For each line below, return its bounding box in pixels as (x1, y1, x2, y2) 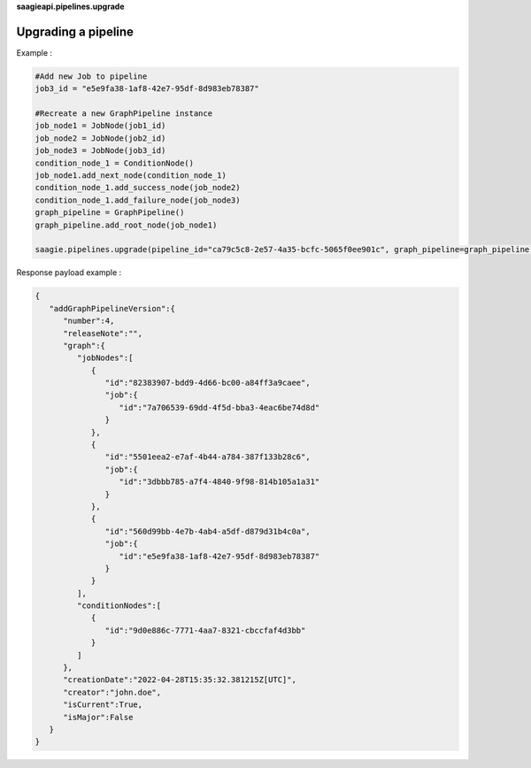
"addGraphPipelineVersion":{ (49, 303, 176, 313)
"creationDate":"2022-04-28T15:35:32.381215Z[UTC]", (63, 675, 296, 685)
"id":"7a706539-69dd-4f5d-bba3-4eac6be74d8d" (119, 403, 320, 412)
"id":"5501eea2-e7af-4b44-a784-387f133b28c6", (104, 452, 311, 462)
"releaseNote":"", (63, 328, 143, 338)
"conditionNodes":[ (76, 601, 162, 611)
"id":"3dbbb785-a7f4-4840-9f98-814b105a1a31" (119, 477, 320, 487)
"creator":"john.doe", (63, 687, 162, 697)
